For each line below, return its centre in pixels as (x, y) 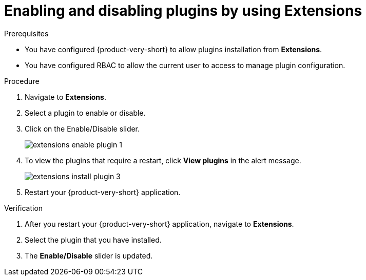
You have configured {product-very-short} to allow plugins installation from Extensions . (174, 49)
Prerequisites (26, 33)
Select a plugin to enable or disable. (85, 113)
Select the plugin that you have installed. (93, 240)
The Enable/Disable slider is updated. (89, 255)
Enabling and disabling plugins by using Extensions (183, 11)
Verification (24, 208)
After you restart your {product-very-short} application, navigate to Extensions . (159, 224)
